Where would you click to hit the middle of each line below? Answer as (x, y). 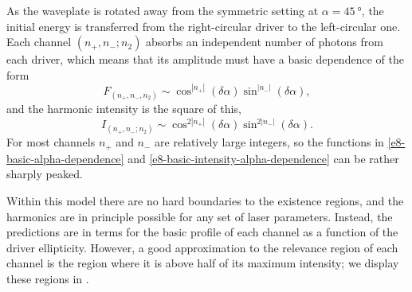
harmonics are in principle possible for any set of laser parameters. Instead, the (200, 216)
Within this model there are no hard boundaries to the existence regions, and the (205, 200)
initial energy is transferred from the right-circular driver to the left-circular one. (204, 26)
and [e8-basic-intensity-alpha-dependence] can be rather (263, 158)
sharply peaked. (45, 174)
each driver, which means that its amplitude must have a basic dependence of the (205, 59)
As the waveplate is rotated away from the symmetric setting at (163, 10)
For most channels (51, 142)
